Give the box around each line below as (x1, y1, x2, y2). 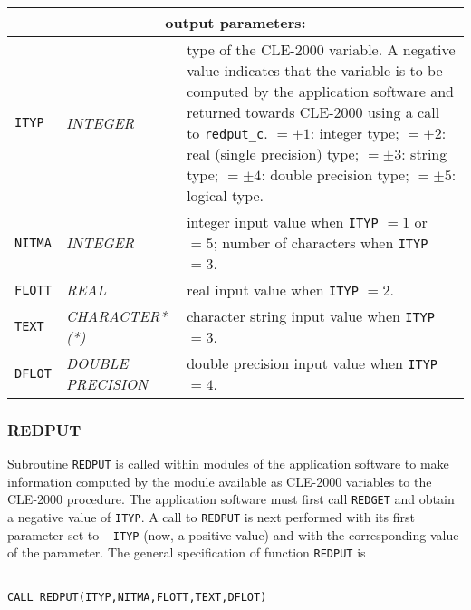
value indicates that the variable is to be (187, 60, 443, 81)
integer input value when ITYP (187, 211, 379, 232)
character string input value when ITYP (187, 305, 435, 326)
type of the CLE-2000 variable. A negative (187, 39, 456, 60)
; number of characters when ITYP (213, 232, 428, 253)
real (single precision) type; (187, 143, 360, 164)
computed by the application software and (187, 81, 454, 102)
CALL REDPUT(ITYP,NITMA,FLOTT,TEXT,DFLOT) (7, 590, 267, 604)
